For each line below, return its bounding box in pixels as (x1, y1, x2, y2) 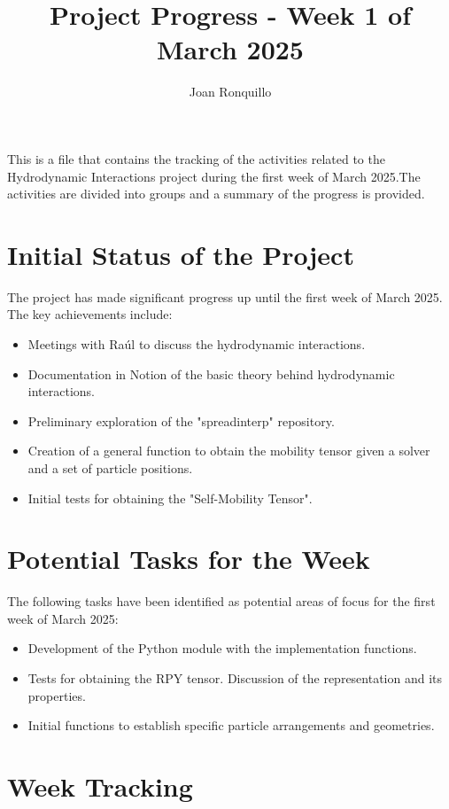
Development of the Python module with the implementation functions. (27, 639, 417, 657)
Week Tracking (7, 768, 193, 805)
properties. (27, 686, 86, 704)
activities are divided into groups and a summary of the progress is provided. (7, 184, 425, 203)
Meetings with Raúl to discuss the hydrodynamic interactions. (27, 335, 366, 353)
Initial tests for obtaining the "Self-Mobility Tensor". (27, 488, 313, 507)
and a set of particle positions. (27, 458, 193, 477)
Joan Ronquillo (189, 82, 272, 101)
